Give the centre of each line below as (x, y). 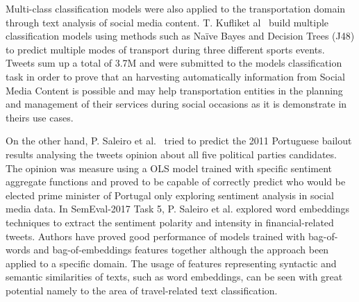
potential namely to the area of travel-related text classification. (142, 290)
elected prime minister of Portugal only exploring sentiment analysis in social (170, 195)
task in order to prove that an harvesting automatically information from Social (175, 76)
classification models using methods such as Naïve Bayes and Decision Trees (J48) (180, 36)
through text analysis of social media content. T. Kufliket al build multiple (167, 22)
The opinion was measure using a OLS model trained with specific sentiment (169, 168)
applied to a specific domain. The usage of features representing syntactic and (171, 263)
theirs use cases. (40, 117)
